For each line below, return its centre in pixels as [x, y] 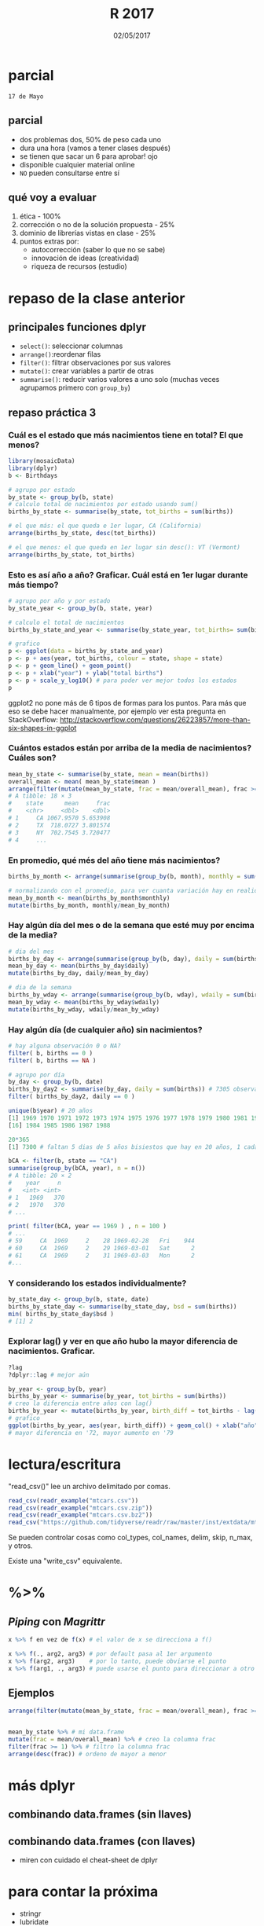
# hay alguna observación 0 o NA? [65, 1046]
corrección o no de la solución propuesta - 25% [97, 225]
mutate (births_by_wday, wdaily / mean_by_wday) [84, 1009]
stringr [30, 1913]
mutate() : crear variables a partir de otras [87, 371]
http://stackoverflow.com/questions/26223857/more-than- [156, 719]
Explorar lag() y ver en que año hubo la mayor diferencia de [123, 1341]
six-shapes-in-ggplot [42, 728]
